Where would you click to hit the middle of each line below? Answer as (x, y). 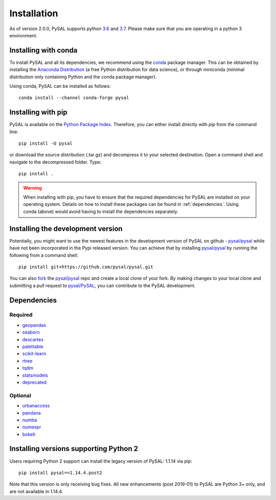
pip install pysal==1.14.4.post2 (60, 473)
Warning (32, 188)
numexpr (32, 427)
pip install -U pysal (45, 144)
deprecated (34, 382)
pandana (31, 413)
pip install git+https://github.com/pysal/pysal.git (86, 267)
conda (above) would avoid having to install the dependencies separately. (101, 211)
